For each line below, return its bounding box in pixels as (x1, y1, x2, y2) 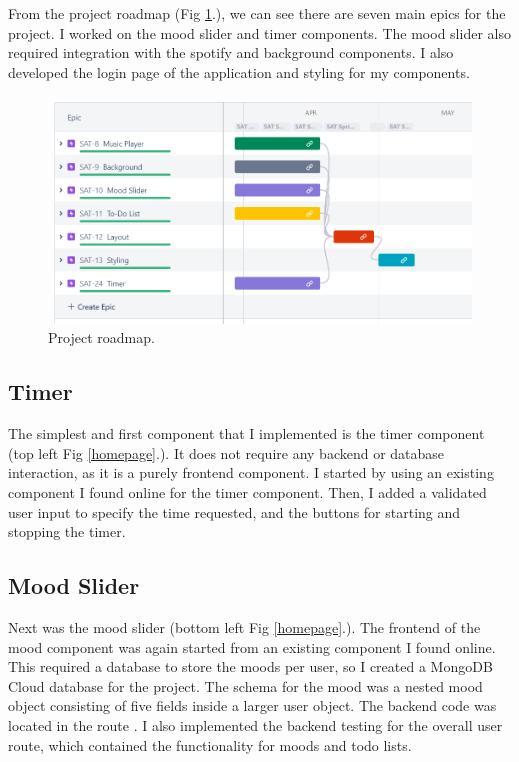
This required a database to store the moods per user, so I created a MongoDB (8, 656, 493, 677)
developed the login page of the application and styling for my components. (8, 61, 470, 82)
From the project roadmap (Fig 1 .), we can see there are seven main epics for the (8, 3, 506, 23)
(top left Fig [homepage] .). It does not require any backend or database (8, 442, 445, 463)
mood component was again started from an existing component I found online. (8, 636, 496, 657)
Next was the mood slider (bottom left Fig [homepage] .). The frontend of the (8, 616, 481, 637)
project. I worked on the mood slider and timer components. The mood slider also (8, 22, 511, 43)
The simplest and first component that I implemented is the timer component (8, 423, 485, 444)
